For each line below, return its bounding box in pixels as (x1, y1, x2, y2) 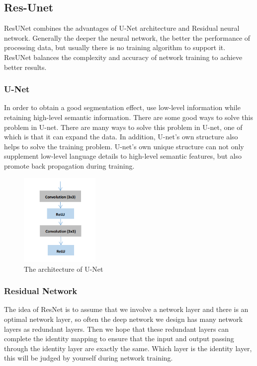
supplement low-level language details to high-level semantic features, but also (4, 151, 242, 161)
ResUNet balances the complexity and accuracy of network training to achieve (4, 52, 243, 62)
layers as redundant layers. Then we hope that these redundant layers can (4, 323, 229, 334)
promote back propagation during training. (4, 160, 135, 171)
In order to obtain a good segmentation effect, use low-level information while (4, 102, 241, 113)
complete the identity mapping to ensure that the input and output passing (4, 333, 234, 344)
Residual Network (4, 285, 78, 297)
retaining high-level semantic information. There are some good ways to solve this (4, 112, 254, 122)
